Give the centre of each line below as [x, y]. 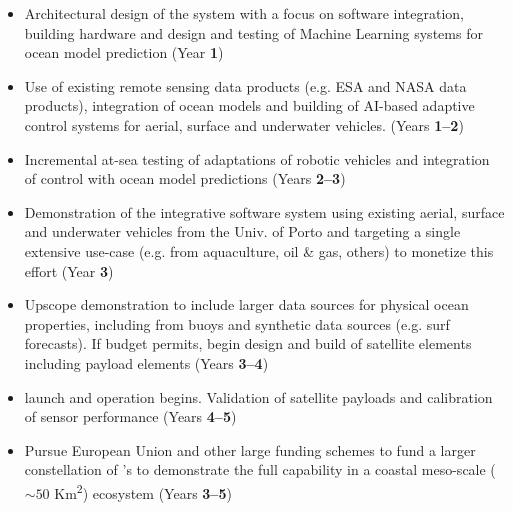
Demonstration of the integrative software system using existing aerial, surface [264, 211]
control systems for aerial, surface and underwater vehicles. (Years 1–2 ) [244, 124]
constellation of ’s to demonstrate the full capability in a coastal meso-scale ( [260, 469]
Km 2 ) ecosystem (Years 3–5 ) [143, 491]
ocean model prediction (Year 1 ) [124, 52]
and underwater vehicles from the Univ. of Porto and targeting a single [242, 231]
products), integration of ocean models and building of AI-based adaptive [249, 105]
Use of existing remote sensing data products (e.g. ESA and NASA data [245, 85]
